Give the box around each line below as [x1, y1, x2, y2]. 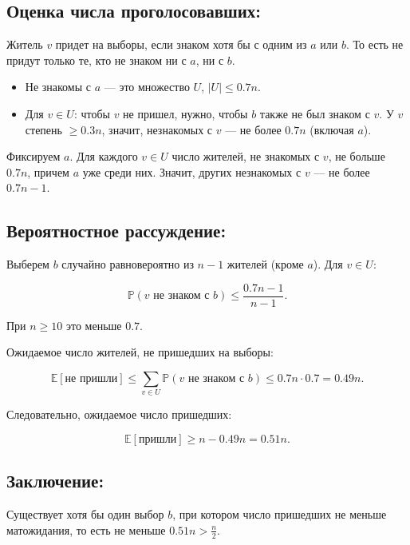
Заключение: [6, 468, 104, 493]
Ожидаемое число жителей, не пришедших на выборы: [6, 344, 274, 360]
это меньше [65, 316, 122, 333]
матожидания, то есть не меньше [6, 521, 166, 538]
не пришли [65, 373, 118, 384]
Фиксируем [6, 148, 61, 165]
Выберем [6, 256, 49, 272]
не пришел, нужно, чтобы [123, 105, 248, 121]
